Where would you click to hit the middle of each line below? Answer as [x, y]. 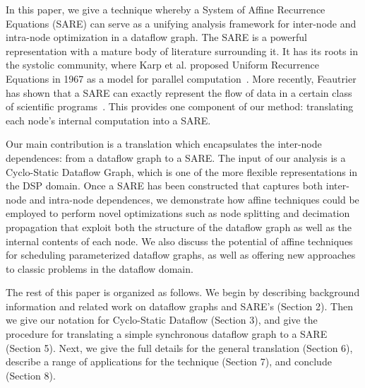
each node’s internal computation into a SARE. [108, 120]
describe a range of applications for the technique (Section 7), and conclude [169, 361]
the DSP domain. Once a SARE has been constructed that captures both [164, 186]
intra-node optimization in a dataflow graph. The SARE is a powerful [156, 37]
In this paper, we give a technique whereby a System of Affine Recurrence [166, 9]
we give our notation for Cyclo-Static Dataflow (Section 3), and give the [162, 320]
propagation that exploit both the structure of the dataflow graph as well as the [179, 227]
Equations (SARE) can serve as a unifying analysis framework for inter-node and [181, 23]
